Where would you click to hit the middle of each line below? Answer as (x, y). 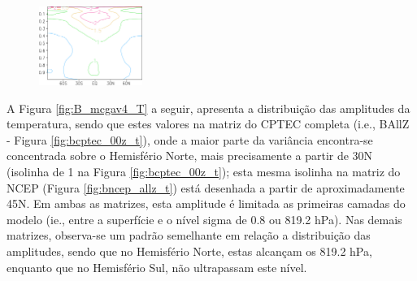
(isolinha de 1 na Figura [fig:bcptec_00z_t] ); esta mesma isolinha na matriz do (204, 171)
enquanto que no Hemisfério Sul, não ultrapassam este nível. (157, 267)
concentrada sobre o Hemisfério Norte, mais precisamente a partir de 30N (190, 156)
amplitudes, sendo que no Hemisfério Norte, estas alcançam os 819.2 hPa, (189, 251)
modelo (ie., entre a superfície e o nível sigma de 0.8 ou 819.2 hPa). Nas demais (204, 219)
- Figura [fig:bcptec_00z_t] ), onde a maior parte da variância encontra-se (190, 139)
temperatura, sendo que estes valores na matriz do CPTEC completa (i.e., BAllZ (208, 124)
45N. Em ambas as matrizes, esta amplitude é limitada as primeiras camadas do (206, 203)
